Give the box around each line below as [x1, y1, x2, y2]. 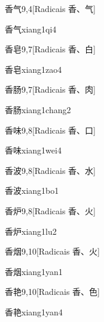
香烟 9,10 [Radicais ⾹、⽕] [5, 245, 100, 258]
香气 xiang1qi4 [5, 22, 57, 35]
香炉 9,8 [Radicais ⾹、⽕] [5, 204, 96, 217]
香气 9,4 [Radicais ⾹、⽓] [5, 2, 96, 14]
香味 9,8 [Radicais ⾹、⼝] [5, 123, 96, 136]
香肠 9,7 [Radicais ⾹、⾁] [5, 83, 96, 96]
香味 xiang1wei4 [5, 144, 62, 156]
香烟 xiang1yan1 [5, 265, 63, 277]
